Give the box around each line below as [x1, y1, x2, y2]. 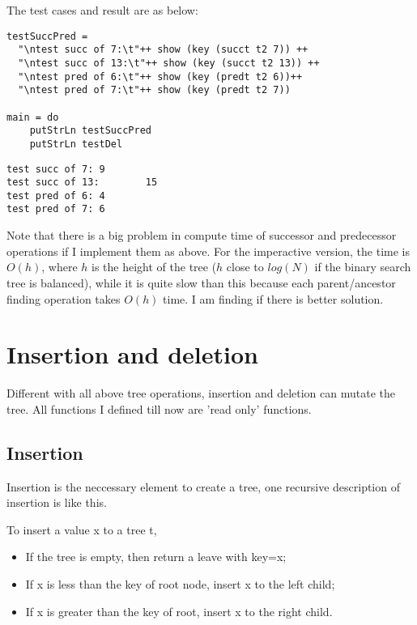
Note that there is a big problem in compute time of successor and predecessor [6, 227, 397, 244]
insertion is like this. [6, 494, 107, 511]
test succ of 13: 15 [6, 176, 158, 189]
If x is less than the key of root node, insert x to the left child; [25, 575, 335, 592]
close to [226, 258, 264, 275]
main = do [6, 111, 59, 123]
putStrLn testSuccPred [29, 125, 151, 137]
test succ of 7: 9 [6, 163, 105, 175]
